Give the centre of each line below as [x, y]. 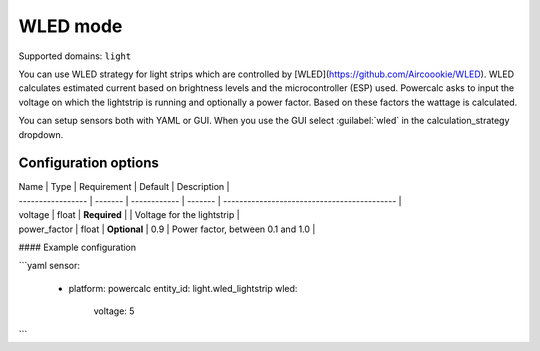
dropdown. [41, 134]
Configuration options [89, 163]
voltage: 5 [114, 311]
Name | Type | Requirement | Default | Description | [124, 187]
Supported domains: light [75, 56]
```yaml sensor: [49, 266]
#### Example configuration [77, 247]
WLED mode [70, 26]
